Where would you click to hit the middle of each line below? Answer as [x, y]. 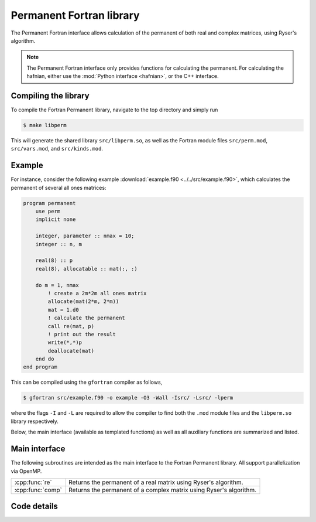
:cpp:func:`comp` [38, 490]
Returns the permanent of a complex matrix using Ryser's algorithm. [162, 490]
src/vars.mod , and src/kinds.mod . [57, 149]
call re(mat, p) [71, 326]
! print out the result [82, 334]
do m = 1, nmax [57, 285]
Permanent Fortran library [75, 15]
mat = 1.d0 [63, 310]
